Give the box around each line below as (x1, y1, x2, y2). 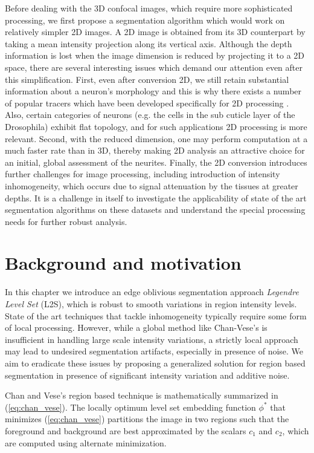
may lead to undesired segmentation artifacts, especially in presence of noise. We (5, 345, 304, 357)
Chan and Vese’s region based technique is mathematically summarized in (5, 389, 278, 402)
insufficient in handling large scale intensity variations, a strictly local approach (5, 333, 298, 345)
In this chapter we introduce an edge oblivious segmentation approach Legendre (5, 285, 299, 298)
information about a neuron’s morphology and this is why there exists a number (5, 85, 302, 97)
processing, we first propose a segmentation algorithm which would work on (5, 13, 285, 26)
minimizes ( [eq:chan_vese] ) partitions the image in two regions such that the (5, 412, 289, 425)
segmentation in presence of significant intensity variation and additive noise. (5, 368, 290, 381)
